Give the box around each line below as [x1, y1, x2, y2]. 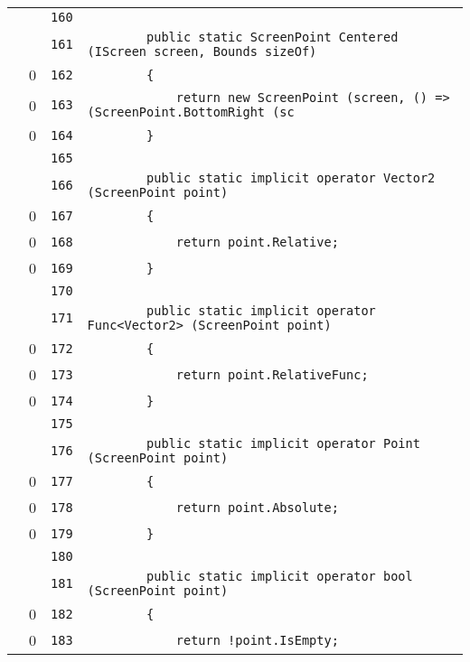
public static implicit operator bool [146, 569, 413, 583]
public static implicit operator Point [146, 436, 420, 451]
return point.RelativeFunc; [175, 367, 369, 382]
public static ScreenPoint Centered [146, 30, 399, 44]
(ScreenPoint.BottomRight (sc [87, 105, 295, 119]
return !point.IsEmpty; [175, 632, 339, 648]
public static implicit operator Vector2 [146, 171, 436, 185]
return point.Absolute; [175, 499, 339, 515]
